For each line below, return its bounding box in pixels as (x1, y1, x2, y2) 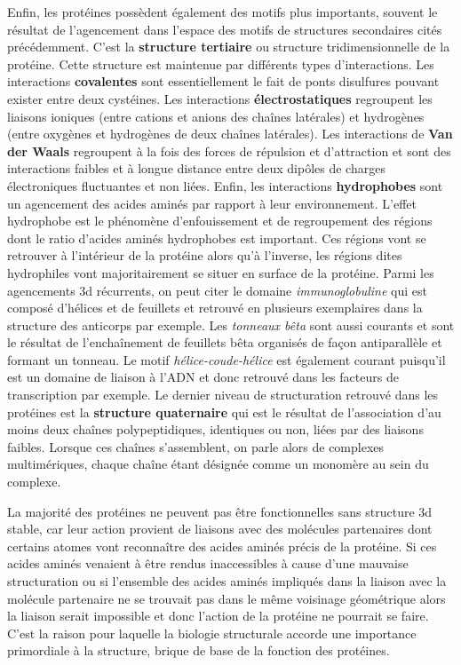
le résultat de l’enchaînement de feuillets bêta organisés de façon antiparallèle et (7, 333, 442, 352)
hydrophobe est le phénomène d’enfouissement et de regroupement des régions (7, 211, 433, 230)
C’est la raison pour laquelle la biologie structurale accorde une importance (7, 623, 417, 642)
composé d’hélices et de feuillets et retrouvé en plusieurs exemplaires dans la (7, 298, 423, 317)
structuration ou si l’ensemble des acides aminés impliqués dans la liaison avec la (7, 572, 447, 590)
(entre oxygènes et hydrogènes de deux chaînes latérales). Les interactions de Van (7, 124, 453, 143)
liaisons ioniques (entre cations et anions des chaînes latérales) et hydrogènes (7, 107, 425, 125)
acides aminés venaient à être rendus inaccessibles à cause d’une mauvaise (7, 554, 409, 573)
